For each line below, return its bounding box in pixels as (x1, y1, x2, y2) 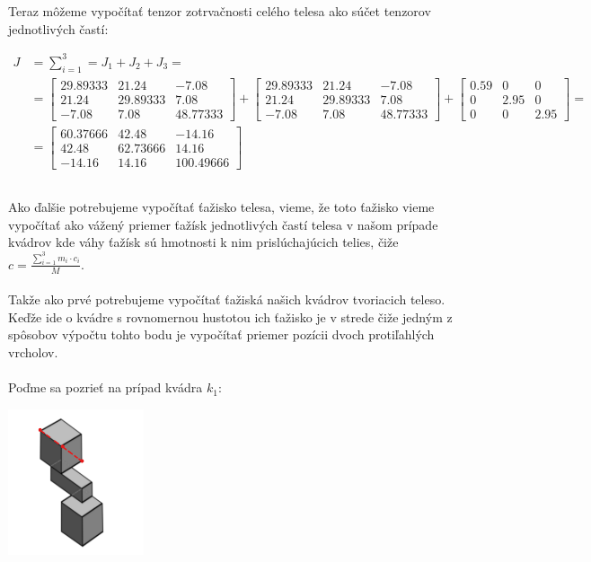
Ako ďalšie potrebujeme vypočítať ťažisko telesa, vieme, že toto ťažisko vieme (8, 198, 435, 216)
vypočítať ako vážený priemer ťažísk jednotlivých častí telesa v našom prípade (8, 215, 438, 233)
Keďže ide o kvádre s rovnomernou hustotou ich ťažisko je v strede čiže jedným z (8, 307, 453, 326)
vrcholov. (8, 342, 58, 361)
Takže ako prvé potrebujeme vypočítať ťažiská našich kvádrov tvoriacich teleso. (8, 290, 445, 309)
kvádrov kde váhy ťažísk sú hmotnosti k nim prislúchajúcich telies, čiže (8, 233, 399, 251)
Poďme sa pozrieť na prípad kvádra (8, 378, 203, 397)
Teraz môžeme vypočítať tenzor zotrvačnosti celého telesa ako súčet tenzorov (8, 2, 431, 20)
